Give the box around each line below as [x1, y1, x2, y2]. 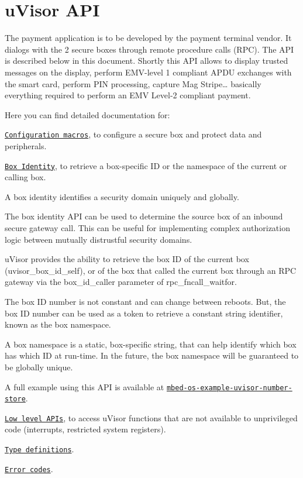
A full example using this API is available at [5, 380, 164, 393]
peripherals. [5, 139, 47, 152]
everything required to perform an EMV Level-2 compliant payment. [5, 89, 251, 101]
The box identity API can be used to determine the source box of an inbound [5, 210, 283, 222]
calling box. [5, 171, 46, 183]
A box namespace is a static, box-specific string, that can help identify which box [5, 338, 297, 350]
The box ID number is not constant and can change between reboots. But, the [5, 295, 286, 307]
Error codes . [5, 462, 53, 474]
